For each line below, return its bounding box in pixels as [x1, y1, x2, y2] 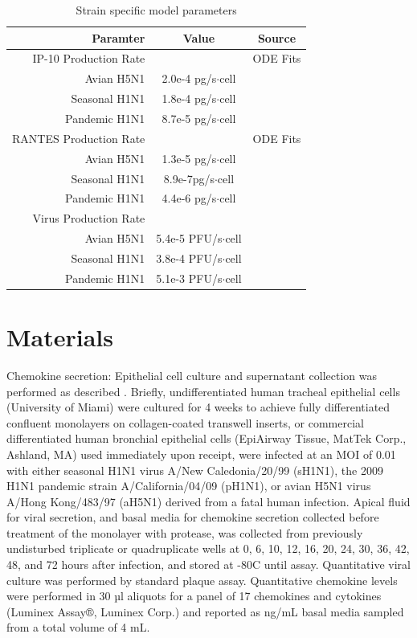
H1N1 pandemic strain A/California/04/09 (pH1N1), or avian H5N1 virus [6, 477, 371, 494]
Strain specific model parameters [76, 2, 237, 18]
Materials [6, 321, 114, 353]
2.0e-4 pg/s [161, 70, 217, 87]
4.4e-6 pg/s [161, 190, 217, 207]
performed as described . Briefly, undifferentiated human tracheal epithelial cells [6, 382, 400, 399]
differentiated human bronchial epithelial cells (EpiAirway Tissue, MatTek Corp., [6, 430, 407, 447]
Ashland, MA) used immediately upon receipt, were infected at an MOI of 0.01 [6, 445, 396, 462]
